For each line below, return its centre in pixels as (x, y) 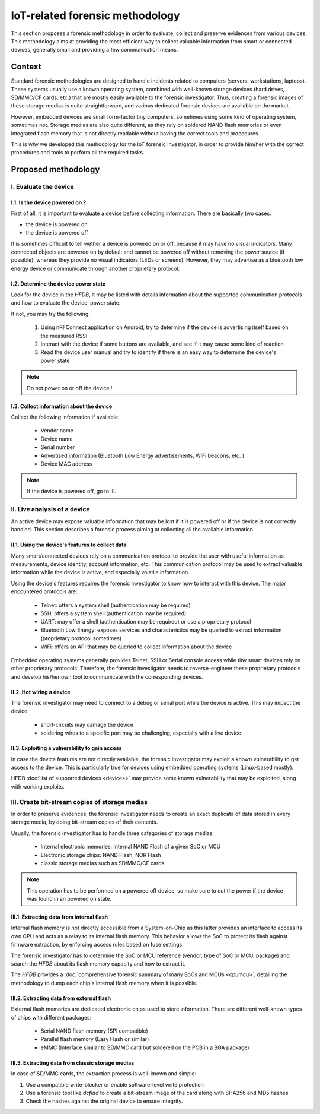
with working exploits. (38, 786)
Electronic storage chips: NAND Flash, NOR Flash (101, 855)
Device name (57, 439)
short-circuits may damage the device (87, 724)
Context (26, 67)
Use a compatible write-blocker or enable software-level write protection (115, 1084)
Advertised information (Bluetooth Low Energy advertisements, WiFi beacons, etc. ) (143, 455)
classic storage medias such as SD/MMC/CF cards (103, 863)
